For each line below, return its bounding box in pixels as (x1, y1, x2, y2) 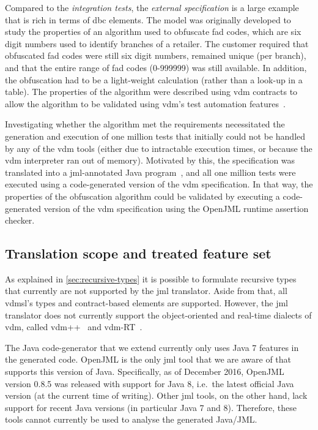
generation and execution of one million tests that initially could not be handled (5, 129, 306, 142)
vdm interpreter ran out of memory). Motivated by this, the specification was (5, 154, 295, 167)
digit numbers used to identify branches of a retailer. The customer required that (5, 37, 309, 50)
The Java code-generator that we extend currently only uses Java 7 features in (5, 341, 299, 353)
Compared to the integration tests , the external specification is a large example (5, 1, 299, 13)
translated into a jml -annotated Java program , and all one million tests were (5, 165, 296, 178)
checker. (5, 214, 35, 227)
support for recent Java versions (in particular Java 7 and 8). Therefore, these (5, 401, 297, 413)
